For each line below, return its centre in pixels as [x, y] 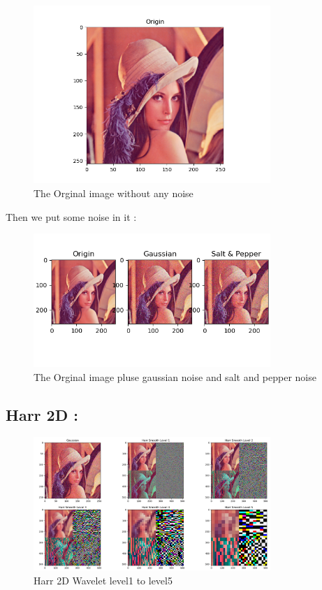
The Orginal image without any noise [114, 193]
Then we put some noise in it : [71, 216]
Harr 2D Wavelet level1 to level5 [103, 580]
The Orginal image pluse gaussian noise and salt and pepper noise [175, 376]
